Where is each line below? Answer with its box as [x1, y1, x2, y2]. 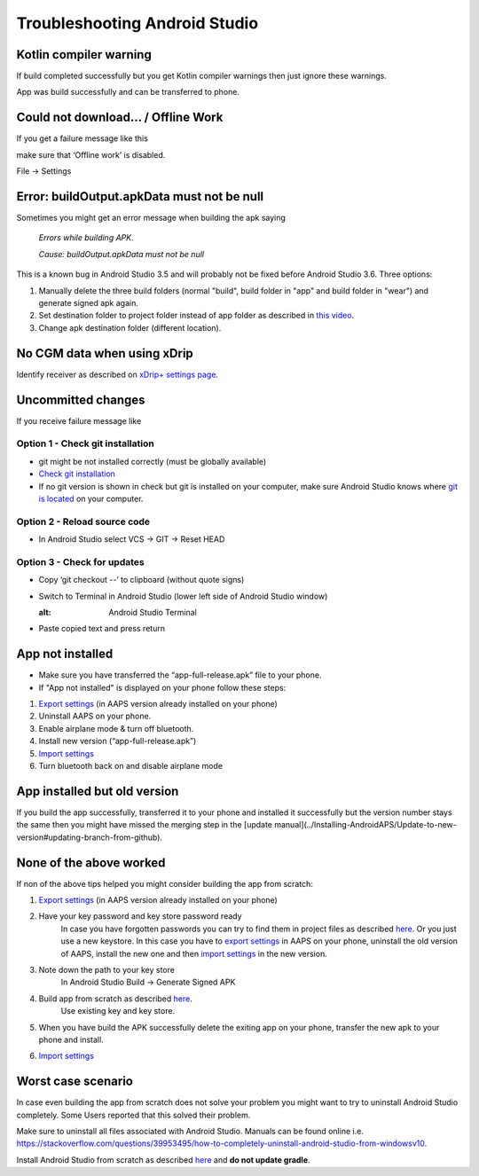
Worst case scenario [16, 1074, 133, 1089]
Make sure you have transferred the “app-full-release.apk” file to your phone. [38, 670, 322, 680]
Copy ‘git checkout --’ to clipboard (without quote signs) [38, 575, 245, 585]
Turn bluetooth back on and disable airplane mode [38, 761, 224, 771]
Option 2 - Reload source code [16, 515, 151, 528]
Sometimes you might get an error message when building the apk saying [16, 213, 286, 223]
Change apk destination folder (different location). [38, 322, 222, 333]
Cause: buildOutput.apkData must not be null [38, 248, 204, 259]
